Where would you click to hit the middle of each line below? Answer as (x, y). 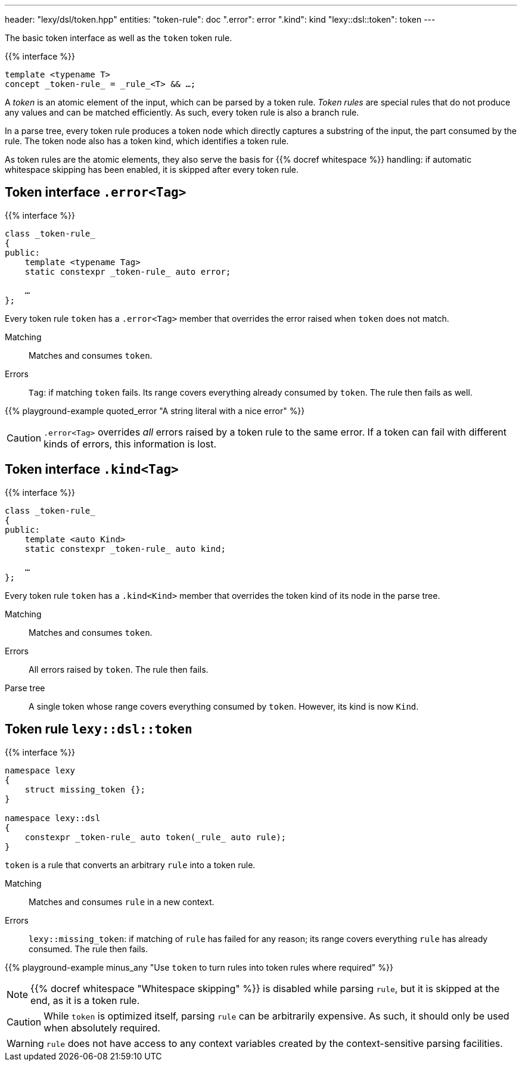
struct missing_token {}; (85, 789)
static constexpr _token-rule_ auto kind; (125, 548)
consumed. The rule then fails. (88, 949)
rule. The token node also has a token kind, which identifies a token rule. (147, 141)
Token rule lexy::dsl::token (99, 729)
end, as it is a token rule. (85, 1000)
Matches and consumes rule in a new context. (122, 902)
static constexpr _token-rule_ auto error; (128, 271)
